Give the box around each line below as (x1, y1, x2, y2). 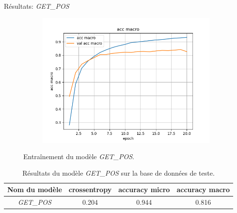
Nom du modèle (7, 184, 62, 195)
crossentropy (68, 184, 112, 195)
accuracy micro (118, 184, 170, 195)
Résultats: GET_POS (4, 1, 69, 11)
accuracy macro (176, 184, 230, 195)
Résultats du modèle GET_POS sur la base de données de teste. (22, 167, 215, 178)
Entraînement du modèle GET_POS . (23, 151, 134, 162)
